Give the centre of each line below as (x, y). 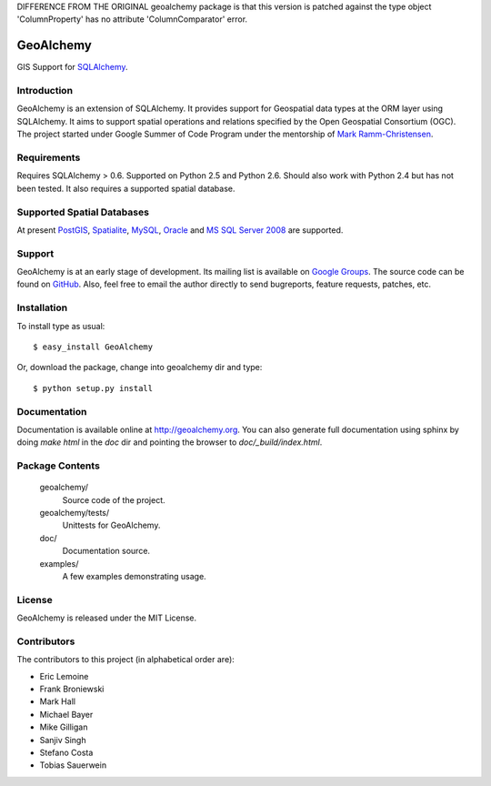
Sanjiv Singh (63, 740)
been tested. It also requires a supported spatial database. (126, 188)
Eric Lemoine (64, 676)
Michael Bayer (66, 714)
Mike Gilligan (64, 727)
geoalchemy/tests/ (75, 513)
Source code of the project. (114, 499)
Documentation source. (106, 551)
